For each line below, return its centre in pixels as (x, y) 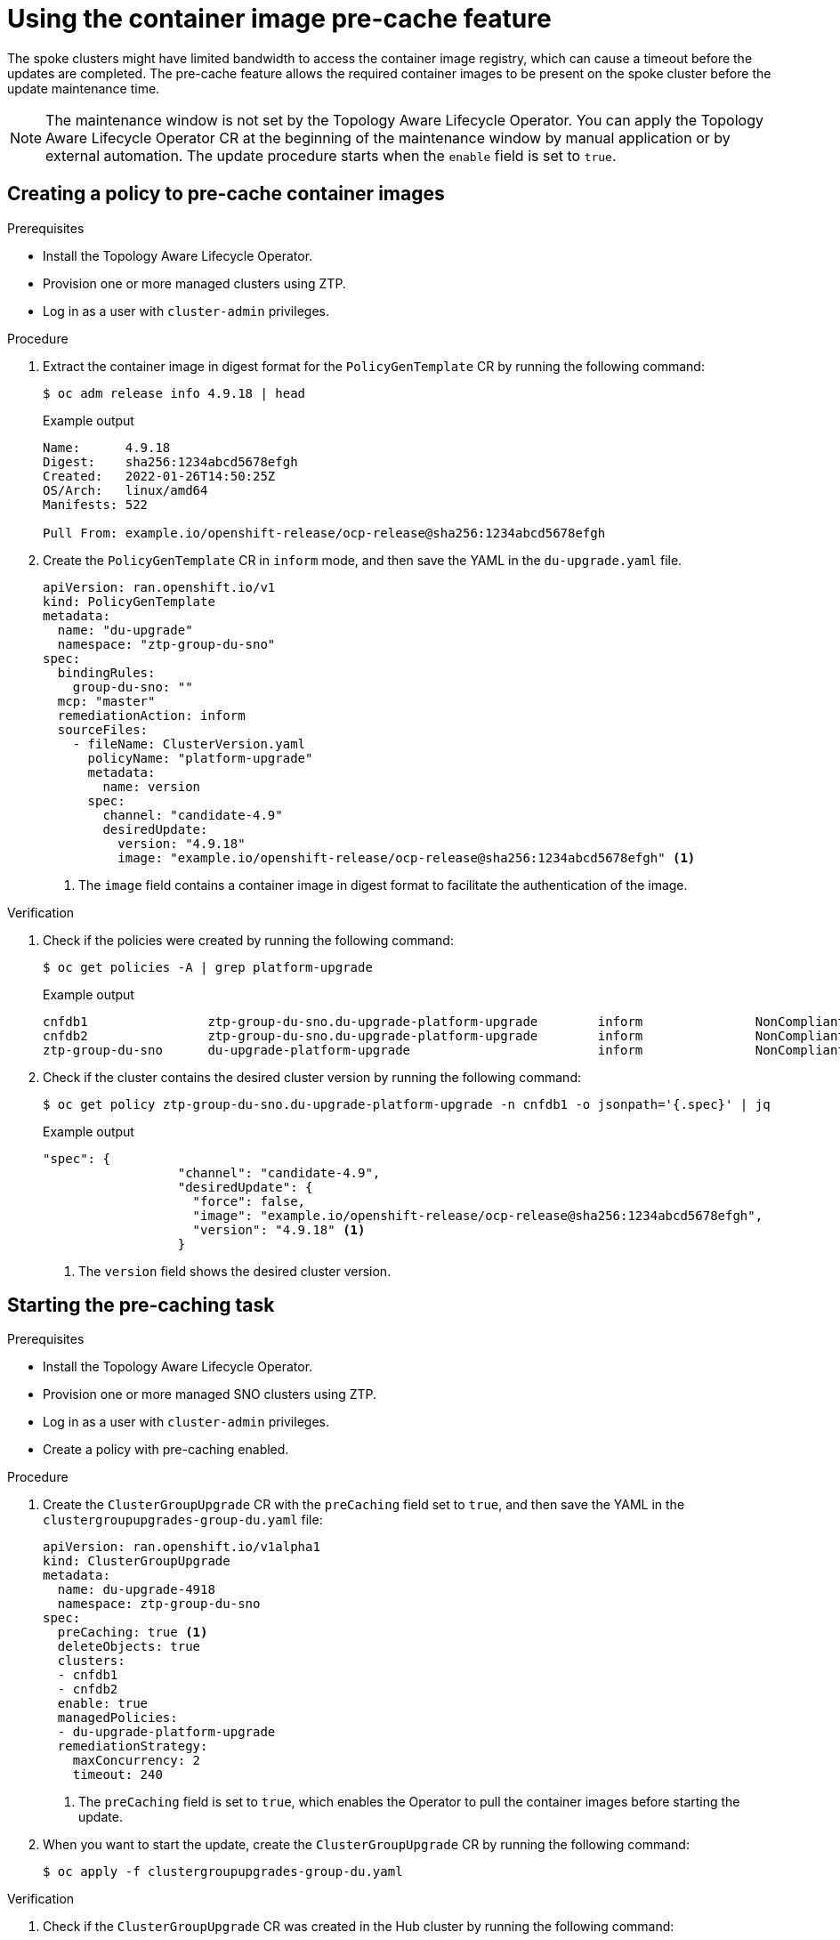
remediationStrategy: (133, 1746)
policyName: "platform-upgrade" (200, 758)
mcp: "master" (106, 701)
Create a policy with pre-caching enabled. (166, 1450)
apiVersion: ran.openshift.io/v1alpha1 (182, 1547)
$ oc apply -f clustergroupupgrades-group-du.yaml (223, 1872)
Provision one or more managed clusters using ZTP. (194, 283)
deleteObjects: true (129, 1647)
